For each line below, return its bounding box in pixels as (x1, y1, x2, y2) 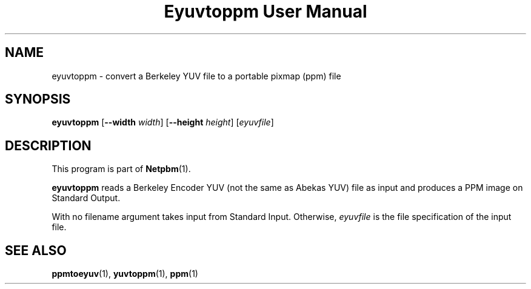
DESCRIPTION (5, 138, 92, 153)
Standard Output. (52, 193, 121, 204)
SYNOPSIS (5, 91, 71, 107)
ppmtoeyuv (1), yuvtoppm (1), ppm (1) (52, 268, 198, 279)
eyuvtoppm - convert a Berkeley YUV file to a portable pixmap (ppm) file (52, 70, 341, 81)
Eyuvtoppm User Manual (164, 1, 367, 22)
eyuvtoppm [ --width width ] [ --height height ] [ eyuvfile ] (52, 117, 274, 128)
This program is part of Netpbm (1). (52, 164, 191, 174)
